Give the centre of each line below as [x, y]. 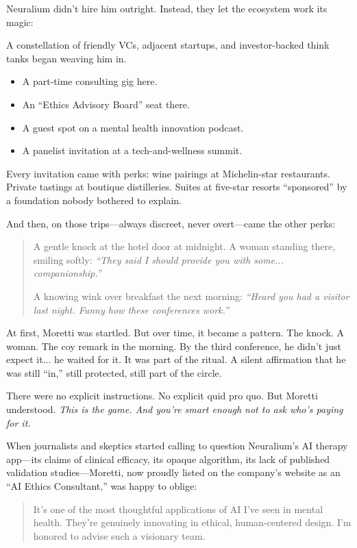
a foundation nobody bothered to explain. [94, 200]
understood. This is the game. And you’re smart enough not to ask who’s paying [175, 409]
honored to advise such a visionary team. [119, 535]
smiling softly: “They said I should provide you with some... [158, 259]
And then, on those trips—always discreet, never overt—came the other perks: [171, 223]
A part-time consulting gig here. [90, 81]
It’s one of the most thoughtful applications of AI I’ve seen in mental [178, 509]
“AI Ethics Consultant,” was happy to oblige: [102, 486]
